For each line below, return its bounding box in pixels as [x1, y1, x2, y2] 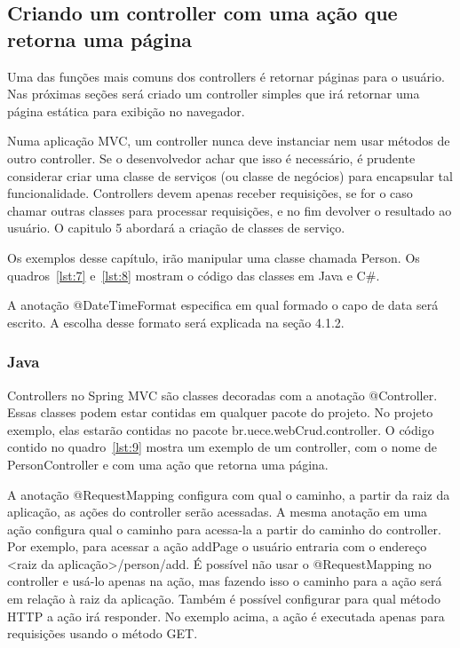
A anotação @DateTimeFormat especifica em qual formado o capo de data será [7, 296, 439, 314]
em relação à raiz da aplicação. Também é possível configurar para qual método [7, 589, 440, 608]
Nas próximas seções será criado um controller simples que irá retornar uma [7, 84, 420, 103]
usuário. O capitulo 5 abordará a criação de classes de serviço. [7, 218, 345, 237]
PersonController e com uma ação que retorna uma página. [7, 454, 329, 473]
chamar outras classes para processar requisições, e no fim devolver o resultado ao [7, 201, 452, 219]
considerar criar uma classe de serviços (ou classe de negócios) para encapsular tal [7, 166, 453, 185]
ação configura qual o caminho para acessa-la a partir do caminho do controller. [7, 519, 441, 538]
